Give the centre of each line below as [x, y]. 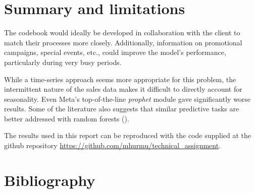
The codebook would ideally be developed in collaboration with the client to [122, 33]
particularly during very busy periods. [63, 62]
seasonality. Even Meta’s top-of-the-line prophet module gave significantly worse [127, 99]
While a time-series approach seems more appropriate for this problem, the [120, 79]
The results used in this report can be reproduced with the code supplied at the [128, 135]
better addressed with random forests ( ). [67, 118]
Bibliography [50, 180]
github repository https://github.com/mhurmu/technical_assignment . [113, 145]
